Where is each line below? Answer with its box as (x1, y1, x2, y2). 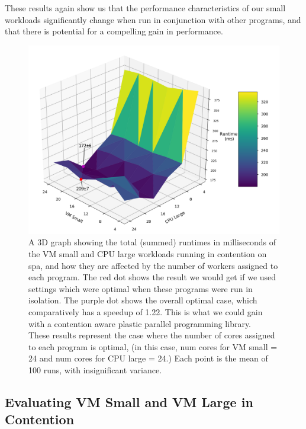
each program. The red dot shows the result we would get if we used (28, 271, 276, 283)
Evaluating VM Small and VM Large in (5, 392, 253, 411)
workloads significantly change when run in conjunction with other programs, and (5, 13, 301, 25)
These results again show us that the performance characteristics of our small (5, 2, 286, 14)
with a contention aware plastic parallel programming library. (28, 317, 252, 329)
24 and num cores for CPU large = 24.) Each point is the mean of (28, 352, 268, 364)
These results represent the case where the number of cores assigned (28, 329, 275, 341)
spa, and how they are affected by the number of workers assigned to (28, 259, 278, 271)
